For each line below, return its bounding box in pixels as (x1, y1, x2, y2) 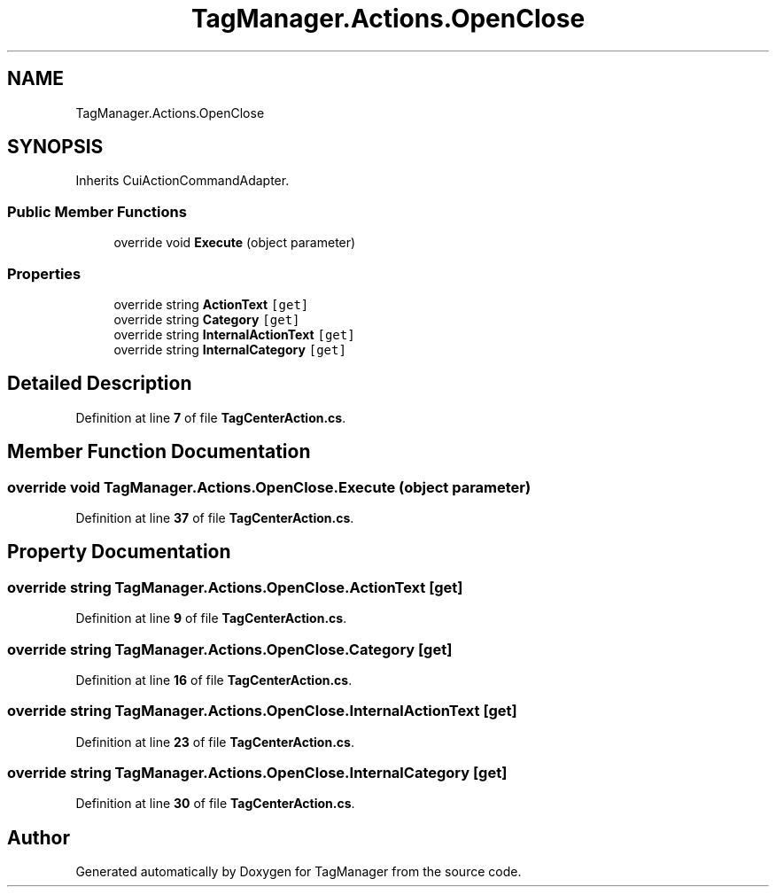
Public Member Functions (7, 202, 187, 221)
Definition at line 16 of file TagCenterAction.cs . (75, 672, 353, 688)
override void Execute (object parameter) (113, 235, 356, 251)
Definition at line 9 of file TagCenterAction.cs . (75, 610, 347, 626)
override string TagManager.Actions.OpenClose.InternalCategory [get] (7, 764, 508, 782)
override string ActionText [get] (113, 296, 309, 312)
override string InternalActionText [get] (113, 326, 355, 342)
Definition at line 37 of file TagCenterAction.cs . (75, 510, 354, 525)
